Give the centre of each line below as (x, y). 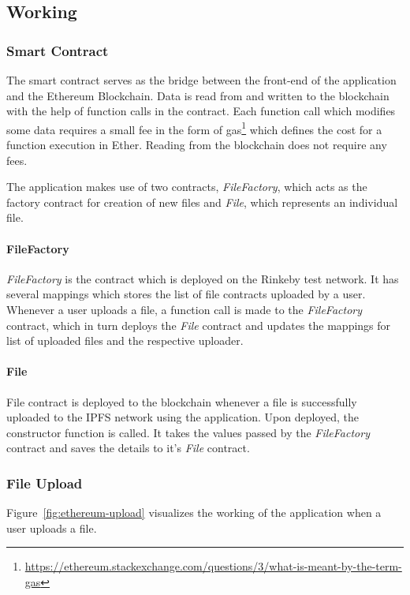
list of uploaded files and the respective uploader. (125, 341)
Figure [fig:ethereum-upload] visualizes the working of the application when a (194, 513)
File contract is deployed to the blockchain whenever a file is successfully (182, 401)
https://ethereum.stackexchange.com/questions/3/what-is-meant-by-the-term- (213, 566)
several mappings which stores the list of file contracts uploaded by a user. (186, 294)
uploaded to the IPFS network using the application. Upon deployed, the (183, 417)
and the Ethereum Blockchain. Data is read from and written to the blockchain (198, 95)
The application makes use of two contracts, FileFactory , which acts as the (187, 187)
